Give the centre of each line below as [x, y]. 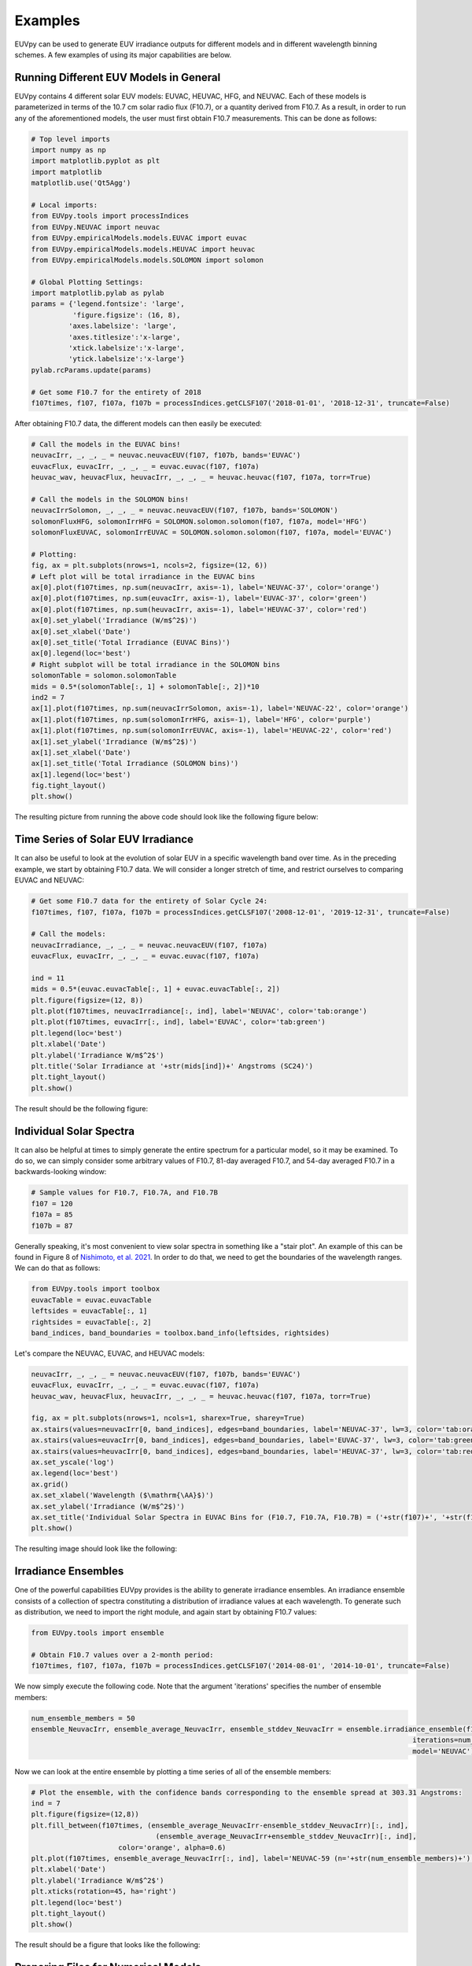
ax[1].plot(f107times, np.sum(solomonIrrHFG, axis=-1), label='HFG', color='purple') [201, 719]
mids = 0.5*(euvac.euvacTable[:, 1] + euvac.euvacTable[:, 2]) [156, 989]
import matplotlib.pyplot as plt [96, 161]
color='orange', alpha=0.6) [172, 1847]
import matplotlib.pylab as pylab [98, 293]
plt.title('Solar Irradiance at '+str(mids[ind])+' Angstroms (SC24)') [172, 1066]
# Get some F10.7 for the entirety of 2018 [116, 392]
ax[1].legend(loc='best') [81, 774]
